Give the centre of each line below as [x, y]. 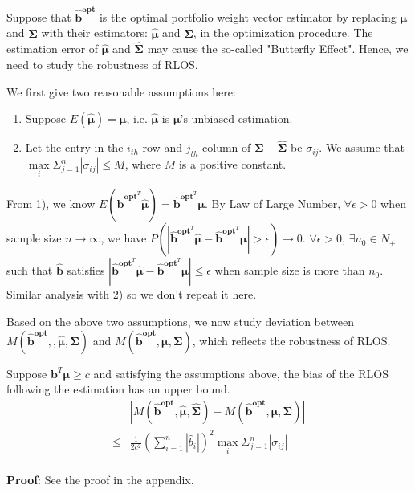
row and [162, 147]
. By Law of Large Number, [273, 204]
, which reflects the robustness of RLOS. [291, 340]
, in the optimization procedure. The [283, 33]
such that [30, 270]
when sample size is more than [290, 270]
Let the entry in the [74, 147]
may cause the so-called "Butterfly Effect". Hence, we [278, 49]
